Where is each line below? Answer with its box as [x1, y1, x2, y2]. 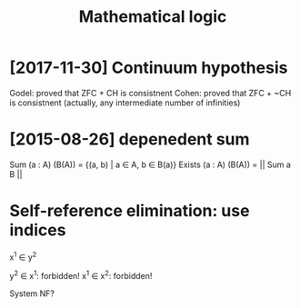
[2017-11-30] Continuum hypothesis [9, 57, 288, 78]
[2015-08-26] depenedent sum [9, 129, 250, 150]
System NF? [9, 288, 55, 299]
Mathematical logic [78, 6, 227, 27]
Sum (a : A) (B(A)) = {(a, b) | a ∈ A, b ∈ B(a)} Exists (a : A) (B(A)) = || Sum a [9, 159, 291, 170]
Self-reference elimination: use [9, 201, 250, 222]
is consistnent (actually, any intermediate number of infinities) [9, 97, 241, 108]
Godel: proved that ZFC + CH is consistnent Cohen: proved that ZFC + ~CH [9, 87, 292, 98]
